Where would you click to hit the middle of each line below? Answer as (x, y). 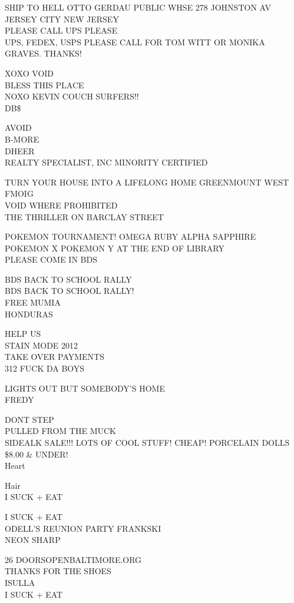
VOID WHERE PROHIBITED (61, 205)
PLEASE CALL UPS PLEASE (61, 30)
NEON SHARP (33, 540)
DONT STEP (29, 419)
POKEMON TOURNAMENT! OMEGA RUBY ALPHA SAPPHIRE (131, 236)
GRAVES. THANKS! (43, 53)
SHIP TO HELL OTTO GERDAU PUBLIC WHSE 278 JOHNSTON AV (138, 7)
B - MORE (22, 139)
